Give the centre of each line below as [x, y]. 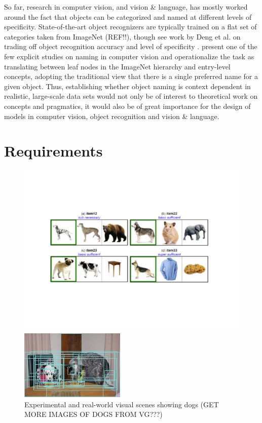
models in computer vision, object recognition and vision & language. [112, 116]
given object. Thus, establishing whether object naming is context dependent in [127, 86]
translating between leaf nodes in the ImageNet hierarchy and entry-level [117, 66]
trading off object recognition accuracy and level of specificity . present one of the [131, 46]
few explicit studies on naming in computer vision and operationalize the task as [129, 56]
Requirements [53, 151]
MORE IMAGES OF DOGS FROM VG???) [93, 414]
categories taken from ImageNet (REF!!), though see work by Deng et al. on [122, 36]
